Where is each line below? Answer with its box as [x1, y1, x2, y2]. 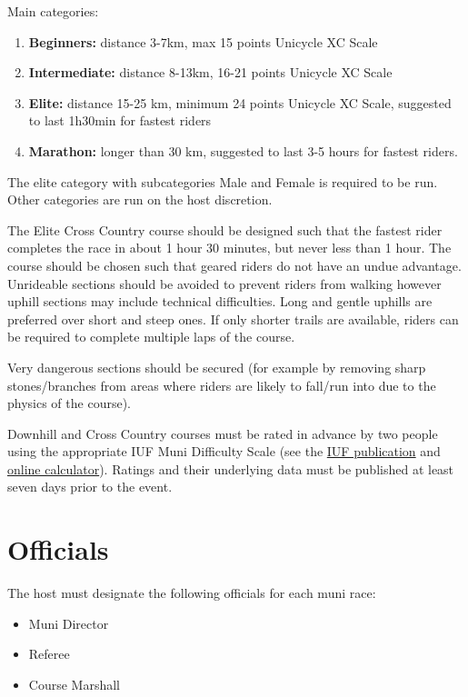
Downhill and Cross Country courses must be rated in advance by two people [7, 423, 438, 443]
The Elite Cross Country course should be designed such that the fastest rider [7, 220, 443, 239]
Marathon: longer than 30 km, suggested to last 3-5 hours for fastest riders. [28, 141, 458, 160]
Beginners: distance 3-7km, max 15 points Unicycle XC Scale [28, 32, 378, 51]
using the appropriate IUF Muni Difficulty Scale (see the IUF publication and [7, 442, 441, 461]
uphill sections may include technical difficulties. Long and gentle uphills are [7, 292, 433, 311]
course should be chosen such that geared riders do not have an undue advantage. [7, 255, 462, 274]
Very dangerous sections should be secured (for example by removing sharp [7, 357, 426, 376]
